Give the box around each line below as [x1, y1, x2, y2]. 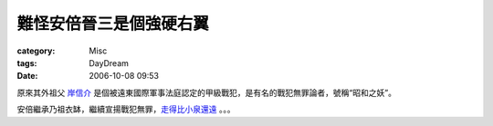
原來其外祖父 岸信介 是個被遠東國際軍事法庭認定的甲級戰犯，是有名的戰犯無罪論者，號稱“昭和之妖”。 [16, 87, 397, 98]
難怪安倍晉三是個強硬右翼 [16, 14, 210, 34]
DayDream [89, 57, 130, 68]
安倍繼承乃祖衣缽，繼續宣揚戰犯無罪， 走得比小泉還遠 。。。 [16, 104, 236, 115]
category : [16, 45, 56, 56]
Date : [16, 71, 38, 82]
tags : [16, 57, 37, 68]
